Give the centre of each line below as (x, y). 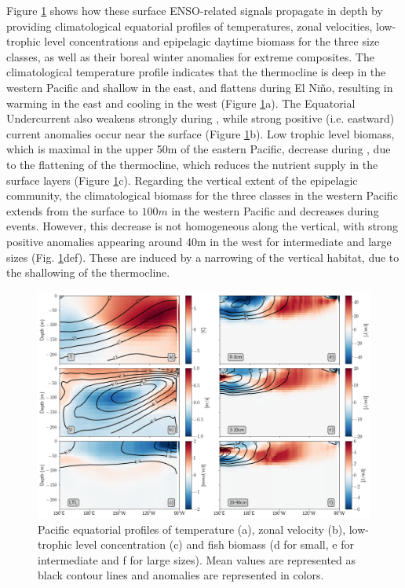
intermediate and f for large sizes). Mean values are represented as (197, 559)
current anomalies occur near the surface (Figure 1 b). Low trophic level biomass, (201, 133)
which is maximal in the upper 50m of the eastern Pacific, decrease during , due (199, 149)
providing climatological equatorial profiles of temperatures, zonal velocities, (190, 26)
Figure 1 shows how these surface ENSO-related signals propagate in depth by (195, 10)
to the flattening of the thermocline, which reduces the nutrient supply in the (192, 164)
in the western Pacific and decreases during (275, 210)
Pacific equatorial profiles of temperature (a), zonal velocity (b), (192, 529)
